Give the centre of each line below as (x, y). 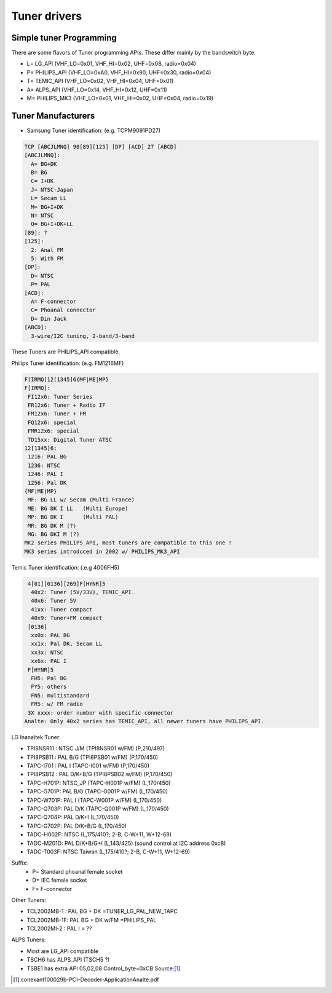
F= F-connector (52, 889)
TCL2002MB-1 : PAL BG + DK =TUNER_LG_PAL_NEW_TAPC (102, 911)
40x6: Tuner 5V (54, 601)
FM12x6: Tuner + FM (57, 414)
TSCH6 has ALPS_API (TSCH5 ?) (68, 960)
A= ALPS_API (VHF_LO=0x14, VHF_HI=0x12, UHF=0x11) (97, 90)
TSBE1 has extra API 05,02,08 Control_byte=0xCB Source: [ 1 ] (104, 968)
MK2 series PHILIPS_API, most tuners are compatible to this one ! (128, 543)
